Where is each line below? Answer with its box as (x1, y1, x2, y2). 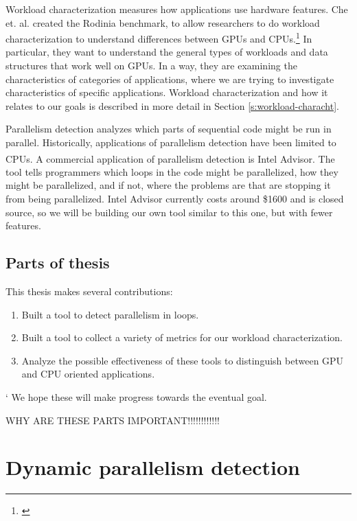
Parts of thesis (5, 252, 110, 273)
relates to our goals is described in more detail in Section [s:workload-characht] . (5, 98, 339, 113)
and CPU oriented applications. (21, 367, 155, 381)
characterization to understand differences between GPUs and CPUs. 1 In (5, 30, 312, 45)
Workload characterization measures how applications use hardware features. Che (5, 2, 348, 16)
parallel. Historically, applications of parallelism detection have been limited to (5, 135, 336, 149)
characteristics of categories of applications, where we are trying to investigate (5, 71, 334, 86)
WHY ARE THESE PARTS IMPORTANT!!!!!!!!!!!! (5, 413, 220, 427)
